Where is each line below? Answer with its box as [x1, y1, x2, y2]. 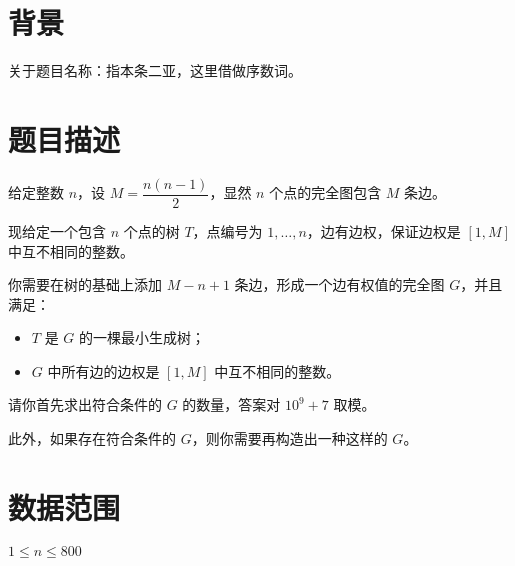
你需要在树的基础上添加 [8, 274, 162, 295]
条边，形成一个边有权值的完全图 [234, 274, 445, 295]
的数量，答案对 [182, 394, 281, 415]
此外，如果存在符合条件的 [8, 428, 176, 449]
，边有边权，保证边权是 [306, 220, 461, 241]
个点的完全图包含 [269, 182, 382, 203]
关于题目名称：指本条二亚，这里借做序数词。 [8, 60, 302, 81]
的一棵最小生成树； [78, 327, 205, 348]
